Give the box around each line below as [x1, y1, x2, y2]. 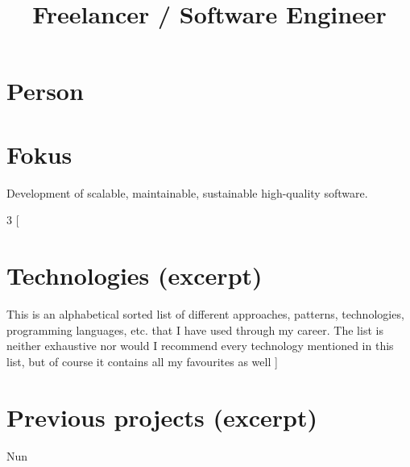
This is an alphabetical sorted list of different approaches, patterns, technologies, [6, 306, 404, 322]
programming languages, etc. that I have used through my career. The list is [6, 321, 383, 338]
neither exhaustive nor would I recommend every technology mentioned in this [6, 337, 394, 354]
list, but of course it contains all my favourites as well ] [6, 352, 278, 369]
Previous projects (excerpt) [6, 400, 317, 433]
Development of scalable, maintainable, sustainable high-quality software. [6, 184, 368, 201]
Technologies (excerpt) [6, 259, 263, 292]
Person [6, 74, 84, 107]
